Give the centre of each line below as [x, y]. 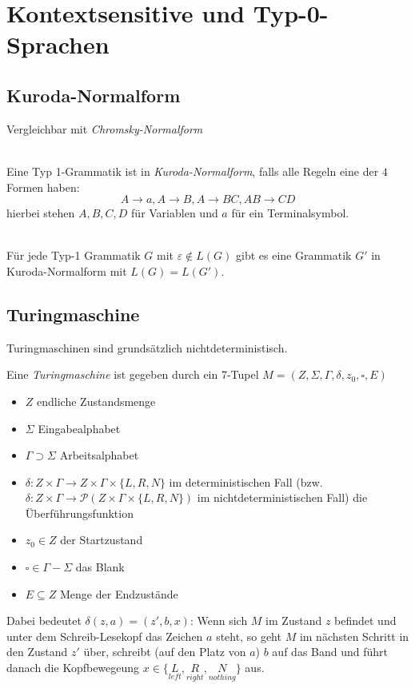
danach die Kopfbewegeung [73, 668]
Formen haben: [43, 187]
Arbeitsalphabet [99, 455]
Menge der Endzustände [119, 593]
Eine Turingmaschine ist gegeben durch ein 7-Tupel [133, 374]
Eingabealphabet [79, 428]
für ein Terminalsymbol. [290, 213]
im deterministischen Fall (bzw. [246, 481]
